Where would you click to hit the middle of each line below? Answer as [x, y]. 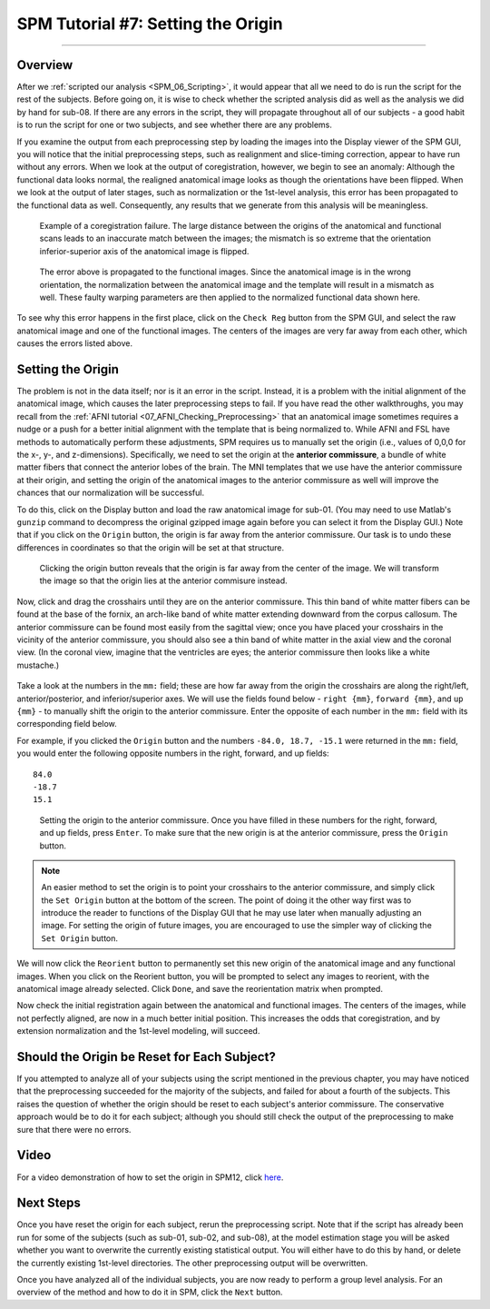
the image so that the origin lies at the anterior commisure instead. [163, 580]
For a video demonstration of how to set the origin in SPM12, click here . [150, 1177]
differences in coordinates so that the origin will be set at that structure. [151, 547]
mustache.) [38, 665]
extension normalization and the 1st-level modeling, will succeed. [138, 1031]
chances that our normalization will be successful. [110, 493]
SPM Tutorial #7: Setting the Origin [150, 24]
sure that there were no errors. [74, 1129]
